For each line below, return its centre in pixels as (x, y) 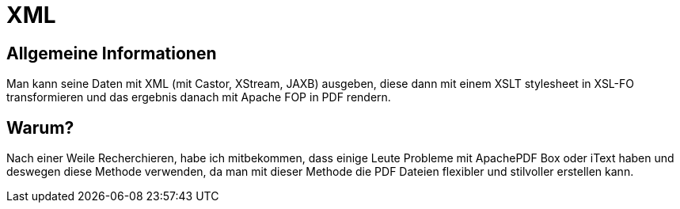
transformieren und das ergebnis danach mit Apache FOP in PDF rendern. (199, 97)
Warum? (40, 127)
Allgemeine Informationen (112, 53)
